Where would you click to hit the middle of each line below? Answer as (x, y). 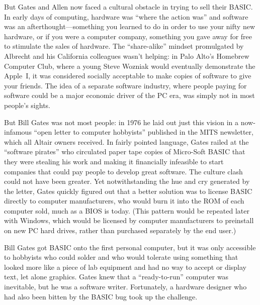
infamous (18, 132)
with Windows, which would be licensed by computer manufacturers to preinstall (129, 220)
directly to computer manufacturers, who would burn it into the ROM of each (124, 201)
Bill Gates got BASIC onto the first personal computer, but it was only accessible (130, 247)
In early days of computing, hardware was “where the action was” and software (126, 16)
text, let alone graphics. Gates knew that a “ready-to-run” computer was (116, 277)
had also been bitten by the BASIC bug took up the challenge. (101, 296)
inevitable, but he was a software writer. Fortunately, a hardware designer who (125, 287)
